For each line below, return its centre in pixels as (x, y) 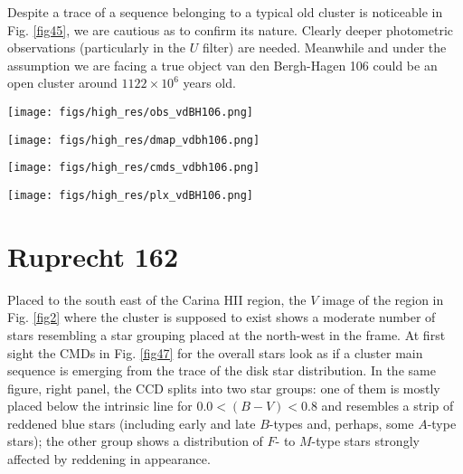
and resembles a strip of (387, 406)
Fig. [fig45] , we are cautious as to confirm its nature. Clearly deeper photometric (230, 29)
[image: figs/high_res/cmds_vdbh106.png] (134, 168)
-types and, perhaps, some (341, 423)
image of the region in (383, 299)
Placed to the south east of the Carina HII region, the (157, 299)
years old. (209, 83)
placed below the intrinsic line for (100, 406)
